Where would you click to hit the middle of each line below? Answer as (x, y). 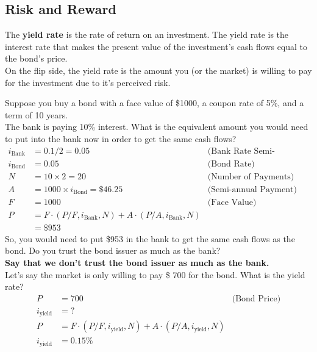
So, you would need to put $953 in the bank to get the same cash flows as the (150, 238)
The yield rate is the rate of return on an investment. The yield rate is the (147, 34)
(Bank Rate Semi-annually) (241, 151)
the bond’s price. (36, 58)
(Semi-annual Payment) (252, 189)
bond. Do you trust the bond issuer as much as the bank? (113, 250)
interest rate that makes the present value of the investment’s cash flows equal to (156, 46)
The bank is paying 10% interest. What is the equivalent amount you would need (157, 127)
